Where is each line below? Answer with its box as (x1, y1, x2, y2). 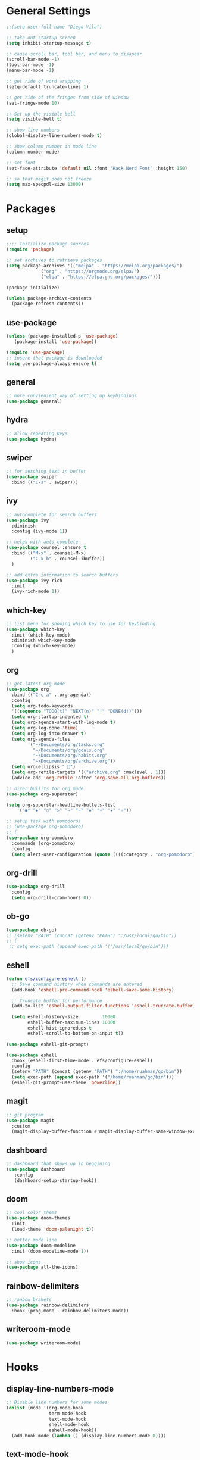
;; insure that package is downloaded (6, 355, 102, 361)
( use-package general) (6, 398, 62, 404)
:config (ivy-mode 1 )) (11, 528, 68, 534)
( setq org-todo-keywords (11, 703, 73, 709)
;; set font (6, 160, 36, 166)
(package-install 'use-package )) (14, 338, 97, 345)
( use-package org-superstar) (6, 791, 79, 797)
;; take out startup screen (6, 35, 76, 40)
